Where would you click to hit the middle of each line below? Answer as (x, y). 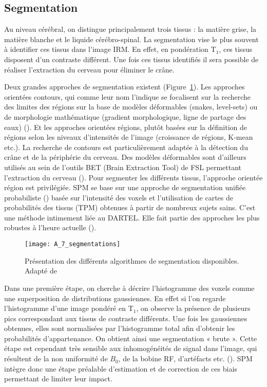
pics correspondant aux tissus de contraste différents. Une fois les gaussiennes (126, 318)
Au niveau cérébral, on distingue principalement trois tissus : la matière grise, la (130, 29)
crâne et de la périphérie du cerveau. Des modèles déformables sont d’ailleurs (125, 157)
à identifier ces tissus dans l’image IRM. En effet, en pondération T (110, 49)
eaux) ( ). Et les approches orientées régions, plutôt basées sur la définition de (126, 127)
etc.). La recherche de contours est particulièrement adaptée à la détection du (126, 147)
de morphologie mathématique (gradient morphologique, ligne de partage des (125, 116)
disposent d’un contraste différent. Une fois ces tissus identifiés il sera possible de (131, 59)
